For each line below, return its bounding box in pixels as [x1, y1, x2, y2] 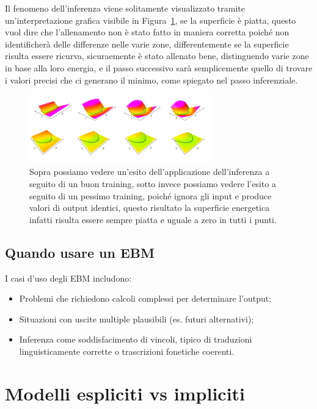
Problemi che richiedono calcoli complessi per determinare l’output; [19, 292, 272, 305]
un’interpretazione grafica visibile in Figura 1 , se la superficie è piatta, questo [5, 13, 296, 26]
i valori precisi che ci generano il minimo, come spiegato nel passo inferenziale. [5, 73, 298, 86]
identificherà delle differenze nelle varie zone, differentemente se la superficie [5, 37, 289, 50]
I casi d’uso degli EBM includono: [5, 271, 132, 284]
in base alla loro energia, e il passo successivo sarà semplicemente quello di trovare [5, 61, 313, 74]
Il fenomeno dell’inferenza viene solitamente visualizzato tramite [5, 2, 245, 14]
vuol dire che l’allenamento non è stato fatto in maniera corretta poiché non [5, 26, 290, 38]
